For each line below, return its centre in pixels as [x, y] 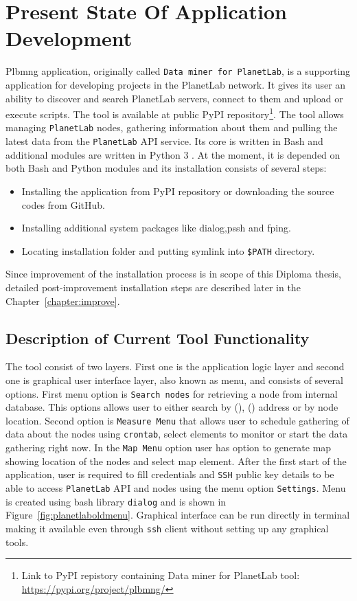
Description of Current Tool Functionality [158, 338]
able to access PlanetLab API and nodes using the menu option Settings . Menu [176, 487]
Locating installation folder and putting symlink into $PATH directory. [168, 250]
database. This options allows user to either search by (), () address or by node [172, 407]
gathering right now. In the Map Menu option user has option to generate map [169, 447]
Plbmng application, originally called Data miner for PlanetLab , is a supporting [178, 71]
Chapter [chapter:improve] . [63, 300]
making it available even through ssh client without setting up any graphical [167, 528]
